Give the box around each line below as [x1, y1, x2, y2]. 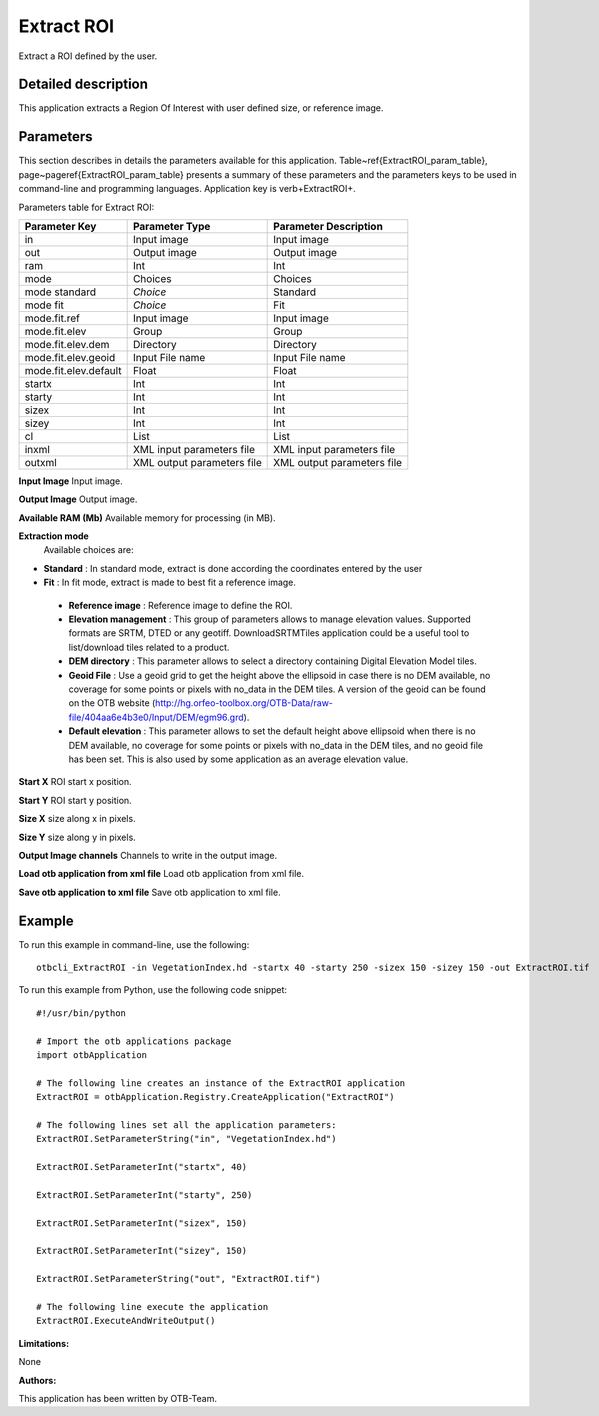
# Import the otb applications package [36, 1035, 232, 1047]
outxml [24, 455, 57, 469]
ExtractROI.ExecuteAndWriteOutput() [36, 1315, 216, 1327]
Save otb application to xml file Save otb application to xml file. [18, 886, 281, 898]
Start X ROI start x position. [18, 776, 132, 788]
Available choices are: [43, 544, 134, 556]
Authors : [18, 1374, 57, 1386]
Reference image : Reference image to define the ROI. [68, 599, 293, 611]
